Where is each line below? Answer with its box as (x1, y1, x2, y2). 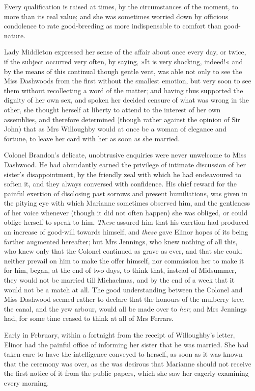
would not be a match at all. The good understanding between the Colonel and (4, 284, 243, 294)
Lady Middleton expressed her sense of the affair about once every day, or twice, (4, 47, 246, 57)
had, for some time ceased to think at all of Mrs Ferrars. (4, 313, 174, 323)
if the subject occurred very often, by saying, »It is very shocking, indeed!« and (4, 56, 243, 66)
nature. (4, 30, 26, 40)
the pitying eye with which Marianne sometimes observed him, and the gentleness (4, 198, 250, 208)
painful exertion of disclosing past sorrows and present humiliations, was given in (4, 188, 248, 198)
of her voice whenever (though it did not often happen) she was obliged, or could (4, 207, 248, 217)
